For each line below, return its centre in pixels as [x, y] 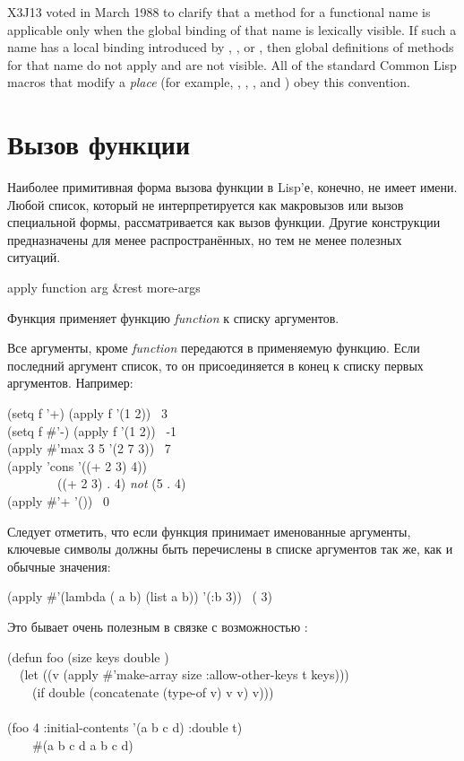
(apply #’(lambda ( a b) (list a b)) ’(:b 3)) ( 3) [140, 596]
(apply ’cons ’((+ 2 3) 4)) [77, 465]
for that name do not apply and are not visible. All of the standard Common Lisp [232, 64]
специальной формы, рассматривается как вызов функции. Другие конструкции [224, 222]
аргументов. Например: [70, 383]
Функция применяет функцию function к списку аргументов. [173, 317]
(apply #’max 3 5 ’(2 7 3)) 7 [89, 448]
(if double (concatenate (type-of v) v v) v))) [153, 691]
